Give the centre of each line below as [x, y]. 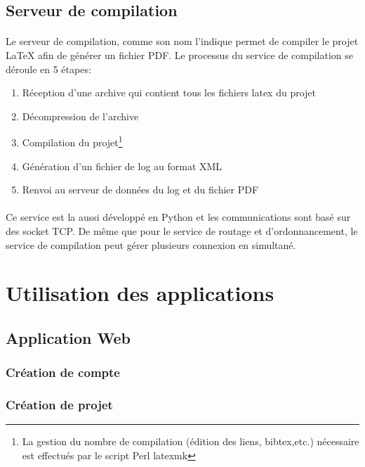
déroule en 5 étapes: [48, 69]
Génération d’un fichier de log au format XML [122, 166]
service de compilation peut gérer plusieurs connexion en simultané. [151, 244]
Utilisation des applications [140, 293]
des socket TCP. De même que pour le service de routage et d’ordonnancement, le [182, 230]
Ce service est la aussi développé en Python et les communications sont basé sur [178, 217]
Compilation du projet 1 [72, 141]
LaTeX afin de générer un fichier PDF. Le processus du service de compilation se [180, 55]
